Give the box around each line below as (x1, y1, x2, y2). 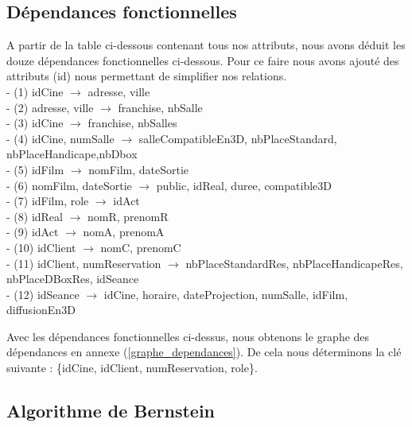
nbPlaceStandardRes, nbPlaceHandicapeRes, (185, 254, 403, 271)
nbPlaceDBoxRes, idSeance (6, 270, 139, 287)
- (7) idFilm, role (6, 192, 89, 209)
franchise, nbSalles (87, 115, 177, 131)
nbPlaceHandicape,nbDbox (6, 146, 138, 162)
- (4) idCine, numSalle (6, 130, 115, 146)
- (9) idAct (6, 223, 59, 240)
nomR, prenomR (87, 208, 169, 224)
